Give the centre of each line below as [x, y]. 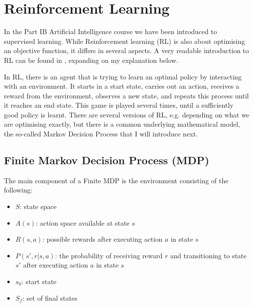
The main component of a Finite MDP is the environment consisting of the [116, 180]
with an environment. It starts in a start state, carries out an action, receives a [122, 86]
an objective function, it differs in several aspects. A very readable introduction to [126, 50]
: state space [38, 206]
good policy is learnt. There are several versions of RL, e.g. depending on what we [127, 114]
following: [18, 190]
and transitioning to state [208, 255]
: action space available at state [83, 222]
